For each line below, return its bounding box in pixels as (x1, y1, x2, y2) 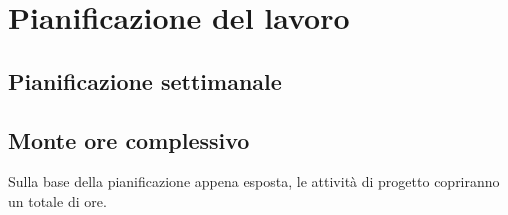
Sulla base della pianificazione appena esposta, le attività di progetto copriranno (8, 171, 500, 192)
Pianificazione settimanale (8, 65, 282, 96)
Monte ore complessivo (8, 124, 250, 155)
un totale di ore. (8, 190, 107, 211)
